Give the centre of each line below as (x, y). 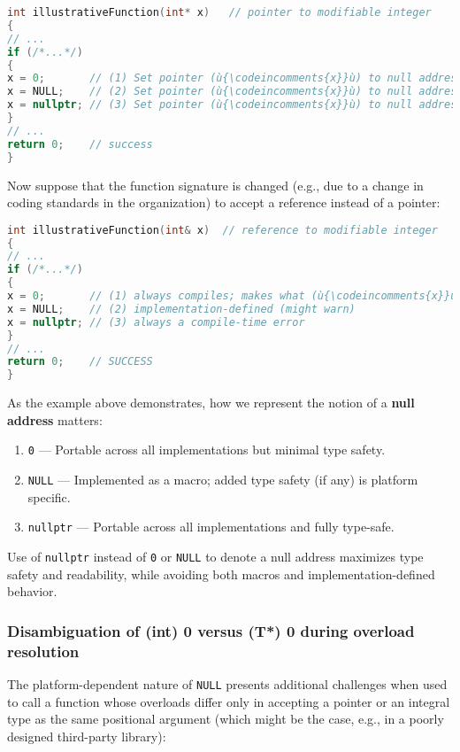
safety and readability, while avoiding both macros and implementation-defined (221, 574)
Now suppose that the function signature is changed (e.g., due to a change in (215, 185)
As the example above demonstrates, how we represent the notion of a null (211, 403)
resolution (43, 651)
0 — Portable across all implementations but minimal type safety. (207, 450)
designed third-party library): (87, 736)
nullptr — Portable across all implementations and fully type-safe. (211, 527)
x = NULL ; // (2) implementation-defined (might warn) (181, 309)
